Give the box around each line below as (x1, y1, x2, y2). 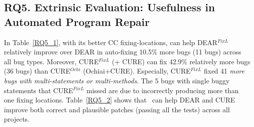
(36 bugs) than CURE (4, 66, 70, 76)
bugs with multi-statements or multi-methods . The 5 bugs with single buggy (4, 75, 230, 85)
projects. (4, 114, 30, 124)
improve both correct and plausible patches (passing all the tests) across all (4, 104, 230, 114)
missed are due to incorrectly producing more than (86, 85, 239, 95)
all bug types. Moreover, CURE (4, 56, 99, 66)
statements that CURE (4, 85, 73, 95)
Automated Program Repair (4, 14, 150, 29)
